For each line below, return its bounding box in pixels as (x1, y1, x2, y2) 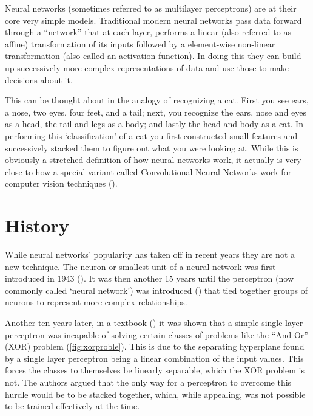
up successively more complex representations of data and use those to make (5, 61, 289, 74)
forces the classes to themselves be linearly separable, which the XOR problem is (5, 364, 305, 376)
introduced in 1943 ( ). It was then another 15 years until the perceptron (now (5, 272, 294, 285)
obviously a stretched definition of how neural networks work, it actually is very (5, 153, 301, 166)
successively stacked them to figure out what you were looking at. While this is (5, 141, 298, 154)
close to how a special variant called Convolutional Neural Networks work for (5, 165, 292, 178)
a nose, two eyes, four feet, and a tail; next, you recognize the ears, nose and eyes (5, 105, 307, 118)
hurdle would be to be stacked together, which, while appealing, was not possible (5, 387, 306, 400)
